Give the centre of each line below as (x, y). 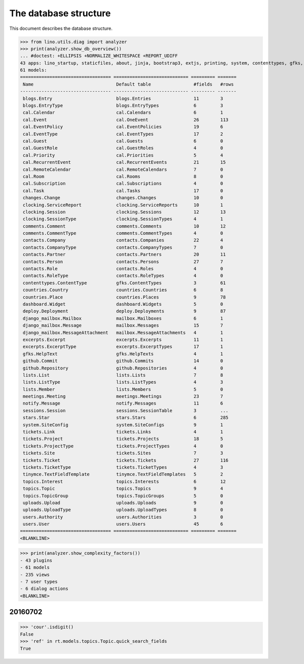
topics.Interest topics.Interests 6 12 (124, 481)
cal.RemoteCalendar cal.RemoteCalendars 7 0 (123, 169)
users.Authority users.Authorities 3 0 (123, 517)
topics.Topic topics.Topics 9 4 (123, 489)
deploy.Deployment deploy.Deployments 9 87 (124, 311)
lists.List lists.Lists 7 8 (123, 375)
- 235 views (35, 575)
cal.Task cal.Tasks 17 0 (123, 191)
